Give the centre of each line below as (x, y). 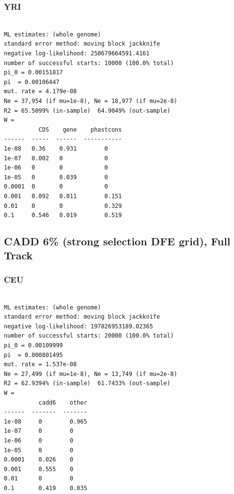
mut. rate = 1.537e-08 (40, 365)
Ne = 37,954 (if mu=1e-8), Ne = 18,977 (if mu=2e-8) (91, 101)
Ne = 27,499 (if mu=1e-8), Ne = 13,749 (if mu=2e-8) (91, 374)
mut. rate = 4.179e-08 (40, 92)
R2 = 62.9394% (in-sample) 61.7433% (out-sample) (87, 383)
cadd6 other (63, 402)
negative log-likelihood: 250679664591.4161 (77, 53)
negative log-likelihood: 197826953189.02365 (78, 326)
